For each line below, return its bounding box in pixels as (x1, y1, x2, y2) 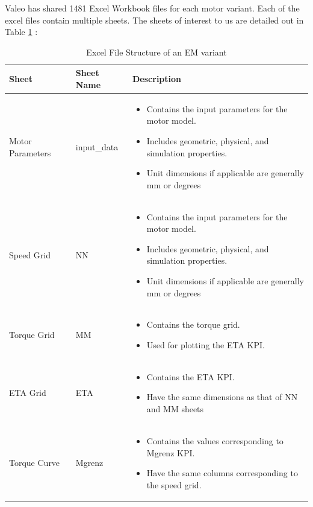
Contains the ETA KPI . (146, 370, 235, 383)
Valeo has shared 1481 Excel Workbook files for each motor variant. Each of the (5, 2, 300, 14)
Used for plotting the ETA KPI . (146, 339, 265, 351)
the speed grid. (146, 478, 202, 491)
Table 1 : (5, 25, 38, 38)
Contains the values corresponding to (146, 434, 284, 447)
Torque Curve (9, 456, 60, 469)
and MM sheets (146, 403, 204, 415)
